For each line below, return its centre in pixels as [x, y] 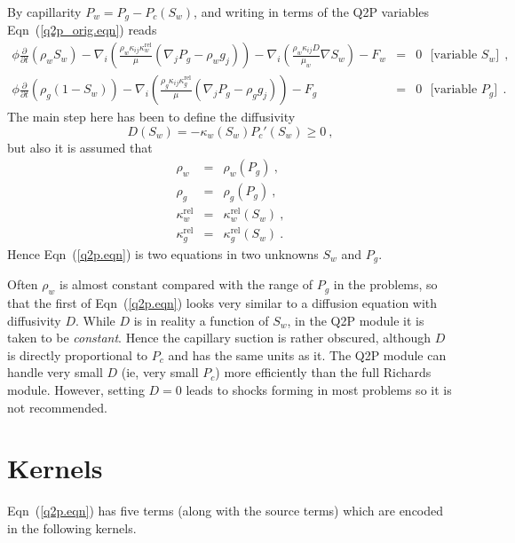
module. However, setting [76, 390]
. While [95, 320]
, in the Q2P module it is [356, 320]
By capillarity [44, 12]
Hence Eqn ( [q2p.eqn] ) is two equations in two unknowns [163, 253]
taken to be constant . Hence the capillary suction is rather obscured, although [219, 338]
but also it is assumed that [80, 147]
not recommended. [57, 407]
